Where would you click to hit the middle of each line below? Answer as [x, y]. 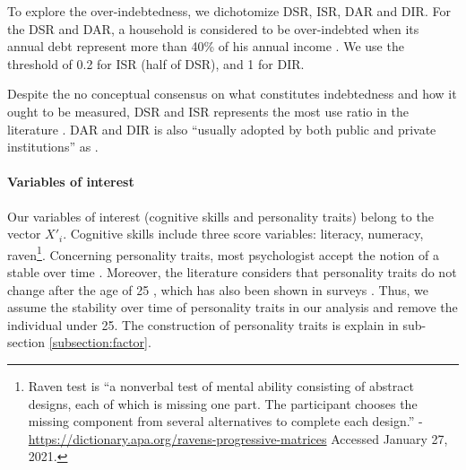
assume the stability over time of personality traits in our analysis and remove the [233, 307]
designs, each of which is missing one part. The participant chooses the [223, 403]
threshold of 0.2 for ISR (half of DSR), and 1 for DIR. [156, 63]
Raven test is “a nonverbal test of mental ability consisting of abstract [221, 385]
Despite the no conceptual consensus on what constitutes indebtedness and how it [232, 94]
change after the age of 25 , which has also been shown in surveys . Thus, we [218, 289]
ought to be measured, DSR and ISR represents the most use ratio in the [208, 111]
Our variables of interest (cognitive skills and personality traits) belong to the [220, 216]
